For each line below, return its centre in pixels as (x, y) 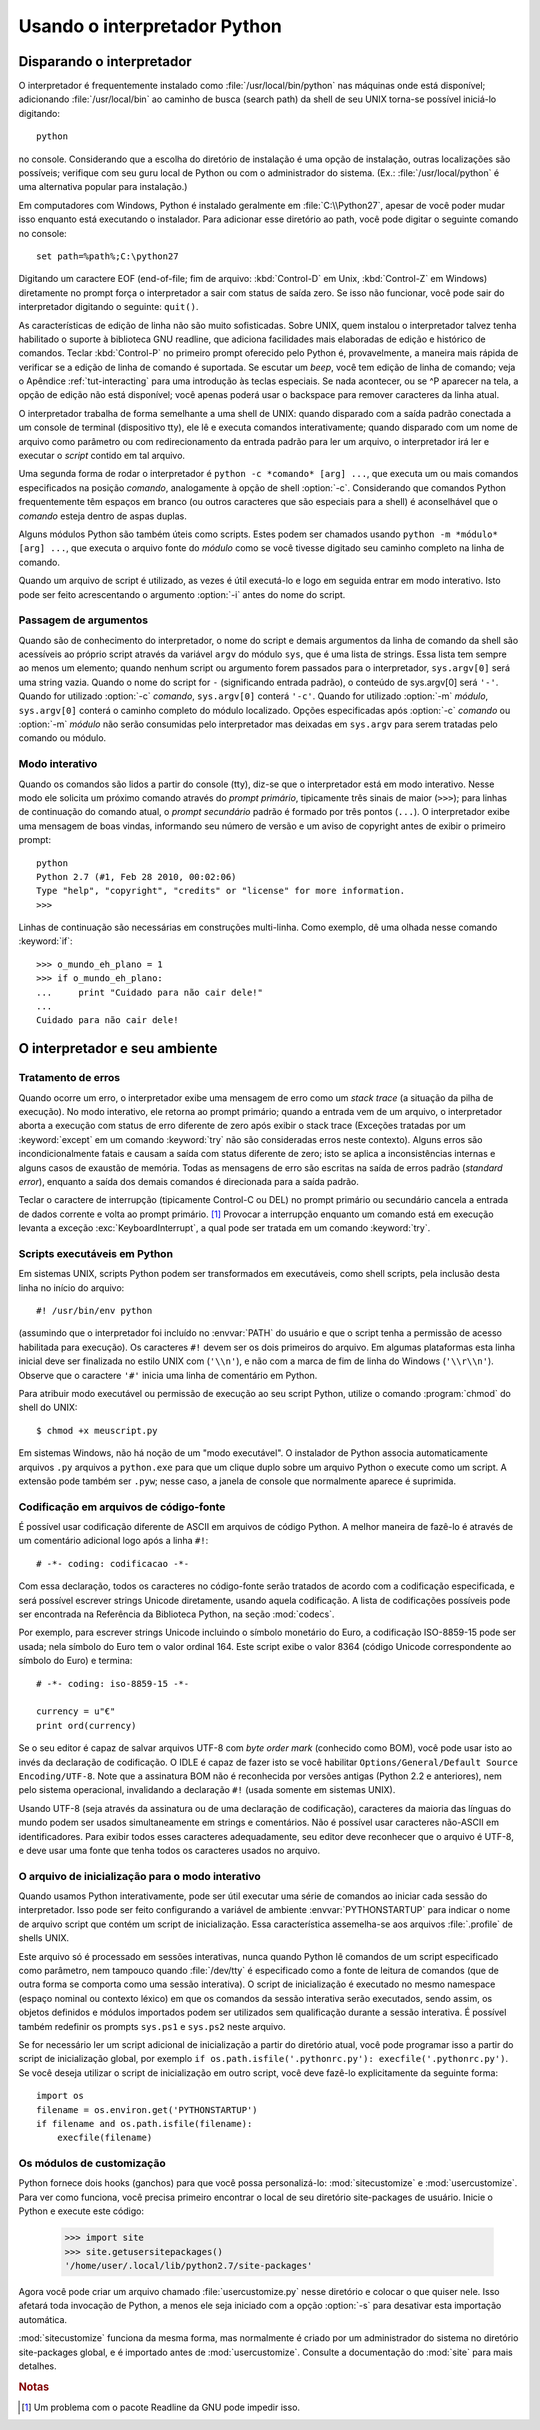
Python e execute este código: (81, 2211)
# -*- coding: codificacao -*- (113, 1563)
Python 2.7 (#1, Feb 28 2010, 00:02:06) (136, 876)
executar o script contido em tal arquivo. (101, 456)
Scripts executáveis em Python (96, 1253)
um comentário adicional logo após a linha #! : (113, 1541)
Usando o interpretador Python (150, 26)
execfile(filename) (104, 2138)
